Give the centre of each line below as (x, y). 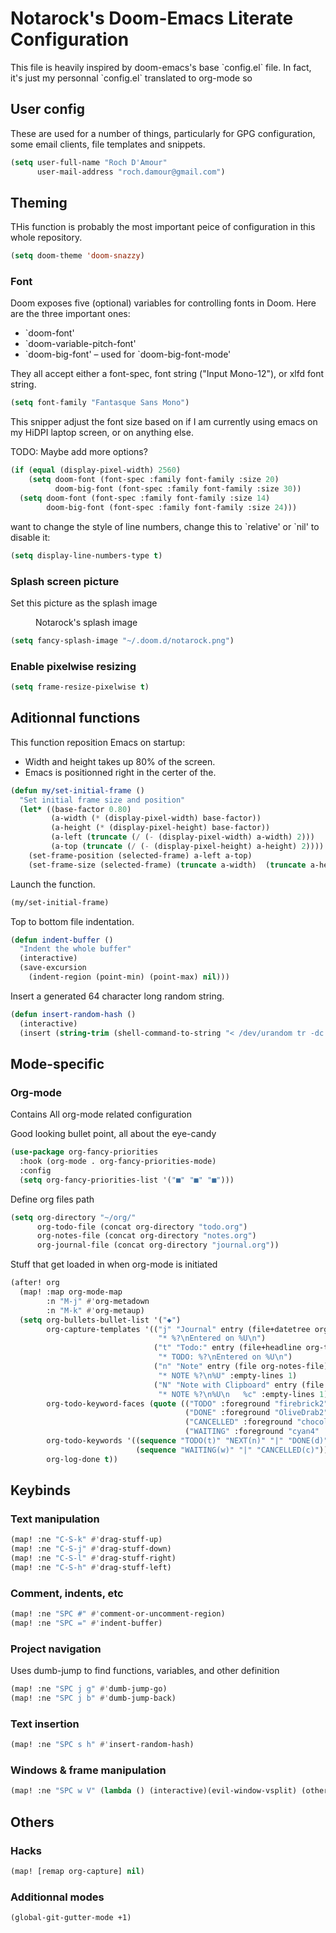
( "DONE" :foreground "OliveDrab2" (256, 1413)
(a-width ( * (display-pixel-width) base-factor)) (156, 818)
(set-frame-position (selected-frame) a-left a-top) (140, 855)
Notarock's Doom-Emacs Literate (152, 18)
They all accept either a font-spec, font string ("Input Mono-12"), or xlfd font (167, 374)
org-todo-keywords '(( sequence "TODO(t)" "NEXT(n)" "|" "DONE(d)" (187, 1441)
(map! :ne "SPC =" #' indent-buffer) (86, 1623)
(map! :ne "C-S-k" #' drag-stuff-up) (86, 1540)
